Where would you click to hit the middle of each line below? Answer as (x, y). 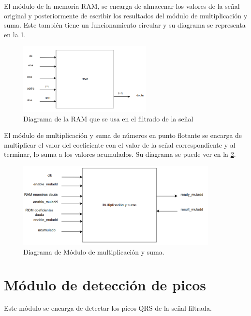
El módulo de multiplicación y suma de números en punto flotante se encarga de (123, 135)
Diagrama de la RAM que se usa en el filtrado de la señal (108, 119)
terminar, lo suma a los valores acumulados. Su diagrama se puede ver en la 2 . (120, 154)
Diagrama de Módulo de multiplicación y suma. (94, 251)
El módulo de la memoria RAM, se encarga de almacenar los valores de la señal (122, 6)
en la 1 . (15, 34)
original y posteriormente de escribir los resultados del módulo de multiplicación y (126, 15)
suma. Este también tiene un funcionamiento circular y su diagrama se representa (125, 25)
